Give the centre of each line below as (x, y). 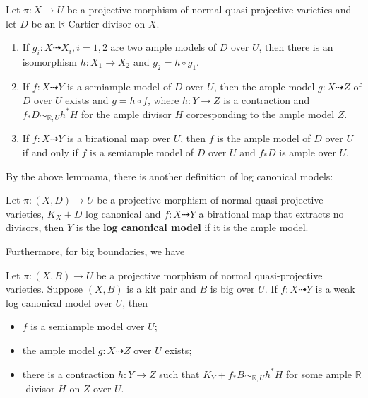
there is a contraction (69, 374)
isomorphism (49, 61)
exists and (87, 100)
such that (179, 374)
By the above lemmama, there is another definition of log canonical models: (170, 176)
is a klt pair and (161, 289)
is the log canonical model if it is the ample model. (192, 227)
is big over (232, 289)
